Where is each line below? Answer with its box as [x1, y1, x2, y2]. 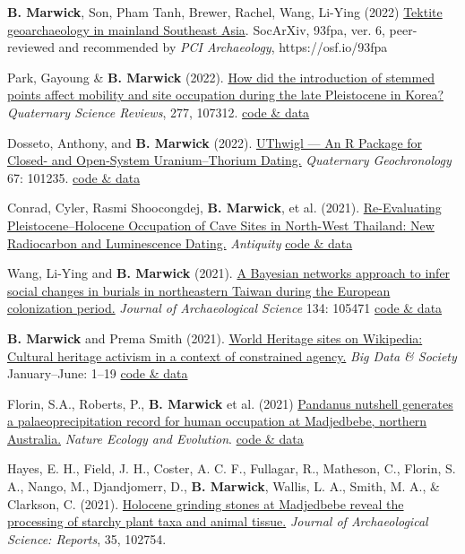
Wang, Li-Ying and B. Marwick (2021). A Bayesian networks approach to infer [7, 264, 451, 282]
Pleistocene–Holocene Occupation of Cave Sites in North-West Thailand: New [7, 215, 435, 234]
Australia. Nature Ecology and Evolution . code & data [7, 428, 304, 447]
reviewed [7, 38, 55, 56]
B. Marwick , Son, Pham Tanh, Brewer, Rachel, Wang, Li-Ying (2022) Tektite [7, 3, 443, 21]
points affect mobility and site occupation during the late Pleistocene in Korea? [7, 85, 444, 104]
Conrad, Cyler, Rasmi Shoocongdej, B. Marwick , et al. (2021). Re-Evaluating [7, 198, 442, 217]
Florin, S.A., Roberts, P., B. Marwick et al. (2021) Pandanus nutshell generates [7, 394, 453, 412]
